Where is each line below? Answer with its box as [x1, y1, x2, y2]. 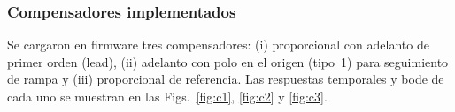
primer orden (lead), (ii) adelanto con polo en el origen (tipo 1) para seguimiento [7, 52, 449, 71]
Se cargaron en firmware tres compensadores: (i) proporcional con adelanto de [7, 35, 429, 54]
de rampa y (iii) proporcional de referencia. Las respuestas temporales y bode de [7, 70, 444, 88]
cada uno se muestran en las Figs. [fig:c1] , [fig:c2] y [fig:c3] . [7, 87, 328, 105]
